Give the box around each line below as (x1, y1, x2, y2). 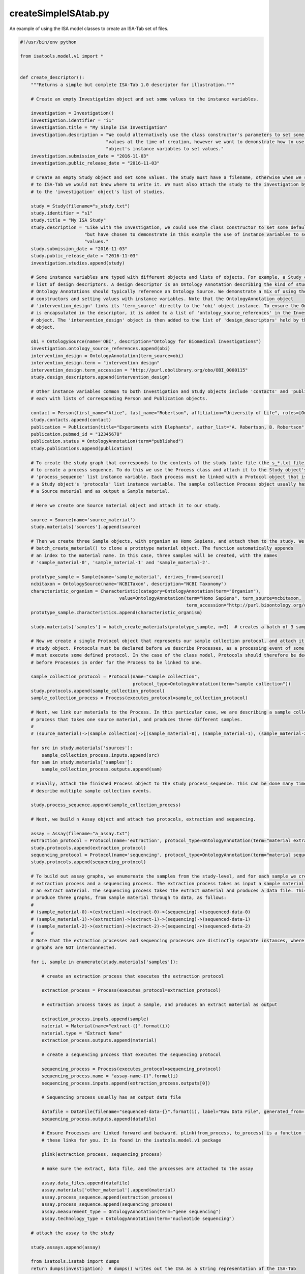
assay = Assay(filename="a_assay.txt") (30, 831, 131, 836)
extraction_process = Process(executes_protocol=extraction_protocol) (41, 988, 221, 993)
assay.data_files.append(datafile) (41, 1180, 131, 1186)
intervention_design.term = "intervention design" (30, 360, 160, 366)
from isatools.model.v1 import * (20, 54, 104, 59)
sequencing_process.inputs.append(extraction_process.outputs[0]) (41, 1080, 211, 1086)
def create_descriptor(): (20, 74, 85, 81)
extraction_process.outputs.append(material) (41, 1038, 157, 1043)
